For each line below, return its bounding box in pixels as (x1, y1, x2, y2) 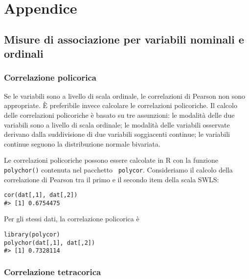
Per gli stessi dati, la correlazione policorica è (4, 214, 139, 224)
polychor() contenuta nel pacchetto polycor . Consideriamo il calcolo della (4, 164, 233, 174)
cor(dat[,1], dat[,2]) (4, 192, 78, 199)
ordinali (4, 46, 44, 61)
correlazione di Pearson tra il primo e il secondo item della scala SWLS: (4, 174, 219, 184)
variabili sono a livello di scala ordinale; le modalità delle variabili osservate (4, 119, 230, 129)
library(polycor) (4, 231, 60, 238)
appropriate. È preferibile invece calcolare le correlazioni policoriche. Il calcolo (4, 100, 237, 110)
